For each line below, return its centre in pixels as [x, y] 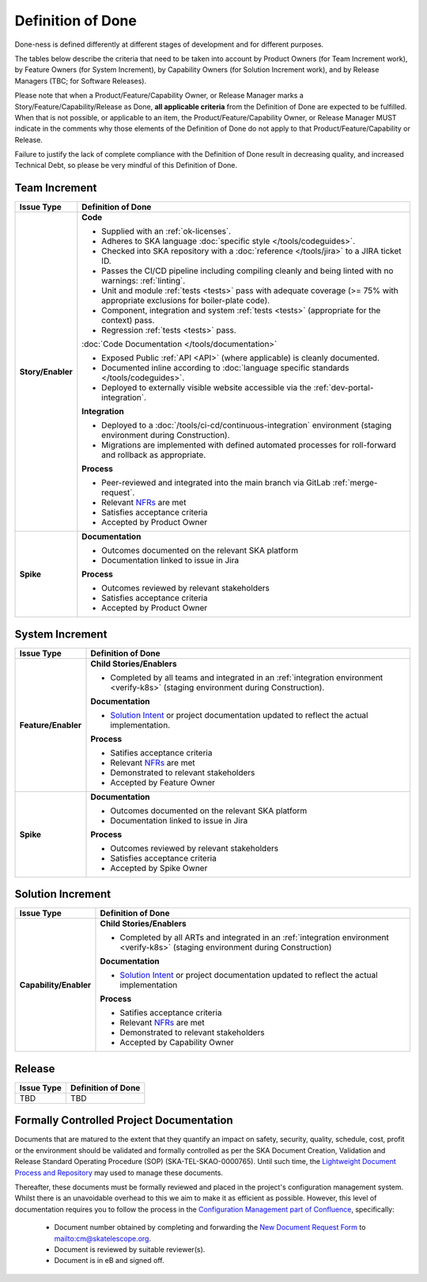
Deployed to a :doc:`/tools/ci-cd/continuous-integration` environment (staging [246, 425]
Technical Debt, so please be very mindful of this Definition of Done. [126, 165]
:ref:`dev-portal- [344, 388]
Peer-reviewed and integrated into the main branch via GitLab [216, 483]
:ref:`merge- [355, 483]
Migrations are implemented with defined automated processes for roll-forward [249, 445]
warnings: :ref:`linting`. [144, 281]
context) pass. [128, 321]
